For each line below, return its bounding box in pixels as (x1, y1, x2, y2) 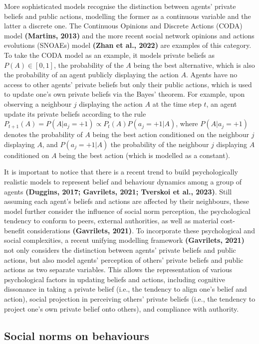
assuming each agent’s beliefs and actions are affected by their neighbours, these (4, 196, 250, 206)
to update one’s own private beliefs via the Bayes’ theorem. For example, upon (4, 89, 245, 99)
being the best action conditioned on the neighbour (92, 129, 250, 140)
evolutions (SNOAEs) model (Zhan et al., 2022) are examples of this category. (4, 40, 252, 50)
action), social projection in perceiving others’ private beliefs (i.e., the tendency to (4, 294, 256, 304)
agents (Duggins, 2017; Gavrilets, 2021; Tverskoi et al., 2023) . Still (4, 186, 232, 196)
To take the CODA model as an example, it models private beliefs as (4, 49, 215, 60)
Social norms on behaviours (4, 328, 149, 343)
